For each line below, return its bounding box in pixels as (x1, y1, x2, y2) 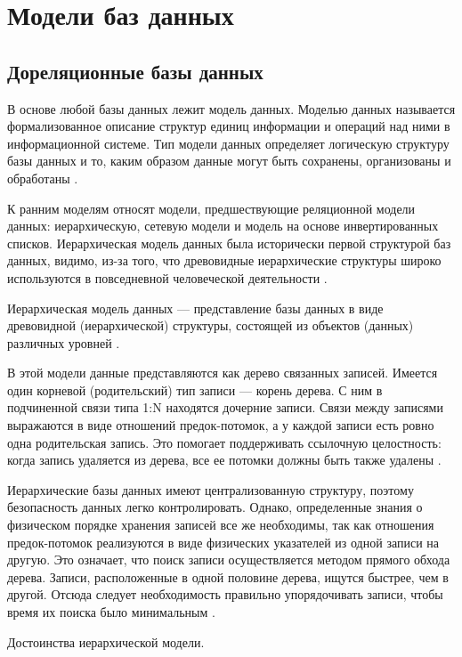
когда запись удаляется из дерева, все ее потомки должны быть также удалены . (7, 450, 442, 469)
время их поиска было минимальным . (7, 603, 215, 621)
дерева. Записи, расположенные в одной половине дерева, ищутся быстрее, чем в (7, 567, 449, 586)
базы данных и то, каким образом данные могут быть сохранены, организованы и (7, 151, 451, 170)
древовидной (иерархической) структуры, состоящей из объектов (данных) (7, 316, 414, 335)
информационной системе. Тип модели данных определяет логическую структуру (7, 134, 450, 152)
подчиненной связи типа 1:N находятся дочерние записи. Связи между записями (7, 398, 443, 417)
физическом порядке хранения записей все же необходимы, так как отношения (7, 515, 434, 534)
